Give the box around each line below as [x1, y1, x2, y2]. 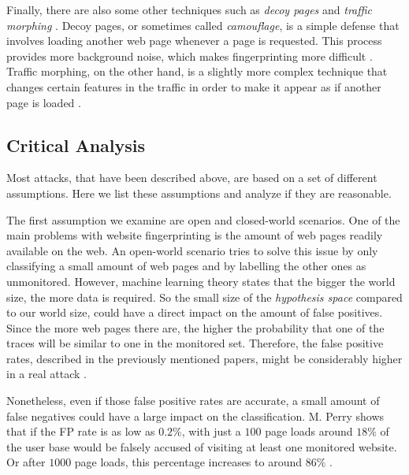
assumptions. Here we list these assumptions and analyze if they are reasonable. [6, 184, 392, 201]
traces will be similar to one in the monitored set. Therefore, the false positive [6, 335, 384, 351]
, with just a [181, 423, 241, 440]
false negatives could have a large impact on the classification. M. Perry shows [6, 407, 385, 424]
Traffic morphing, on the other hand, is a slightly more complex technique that [6, 63, 388, 80]
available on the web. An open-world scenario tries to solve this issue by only [6, 242, 378, 258]
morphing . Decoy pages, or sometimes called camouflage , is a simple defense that [6, 17, 400, 33]
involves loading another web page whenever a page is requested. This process [6, 32, 382, 49]
